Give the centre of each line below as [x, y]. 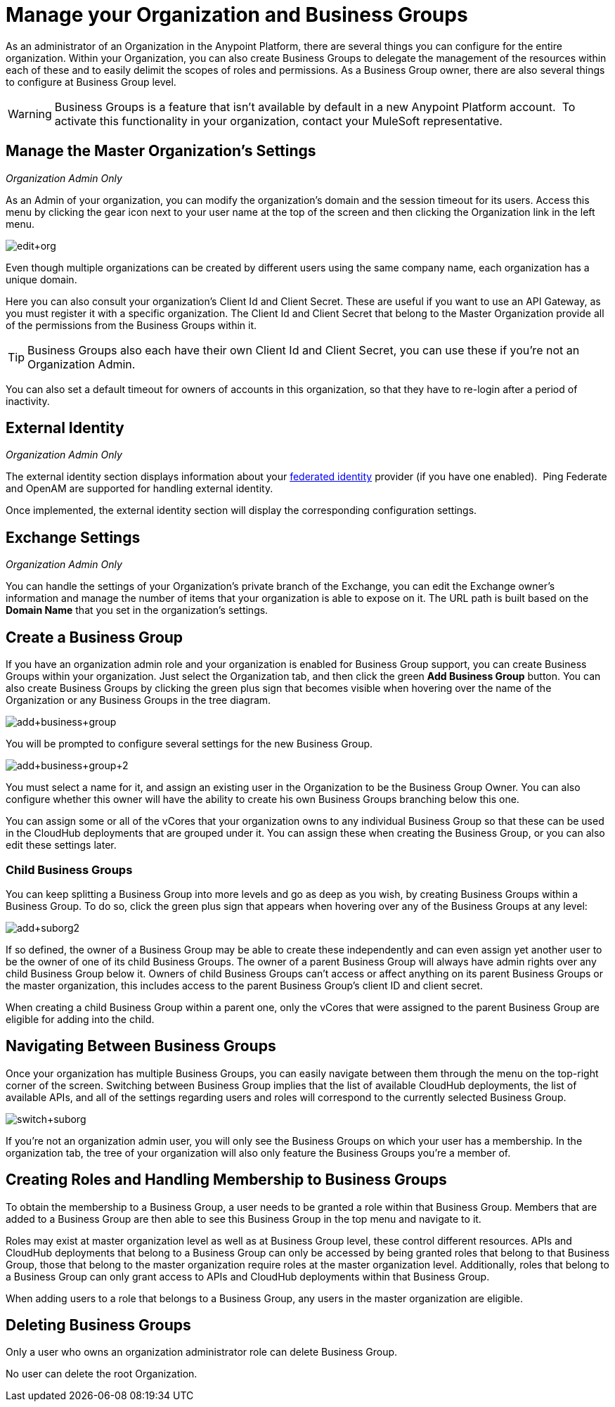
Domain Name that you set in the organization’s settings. [137, 610]
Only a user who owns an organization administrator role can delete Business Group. [202, 1352]
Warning [30, 114]
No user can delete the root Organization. [102, 1374]
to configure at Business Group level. [91, 82]
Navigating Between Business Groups [141, 1046]
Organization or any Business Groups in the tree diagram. [138, 700]
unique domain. [41, 279]
